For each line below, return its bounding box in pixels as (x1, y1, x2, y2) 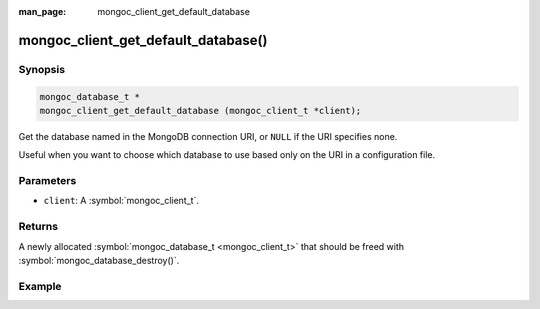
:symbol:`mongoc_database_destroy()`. (18, 255, 180, 266)
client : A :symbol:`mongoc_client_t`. (43, 195, 200, 207)
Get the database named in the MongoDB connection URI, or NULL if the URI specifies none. (18, 130, 398, 142)
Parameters (18, 174, 77, 188)
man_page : (18, 6, 67, 17)
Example (18, 279, 62, 293)
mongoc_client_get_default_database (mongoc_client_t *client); (39, 105, 362, 116)
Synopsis (18, 62, 65, 76)
